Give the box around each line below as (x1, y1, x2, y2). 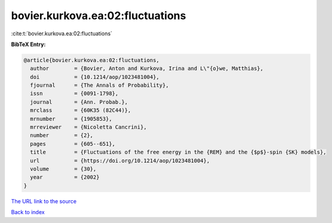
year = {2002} (30, 174, 100, 181)
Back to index (11, 209, 45, 216)
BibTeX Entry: (11, 41, 46, 48)
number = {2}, (30, 132, 94, 139)
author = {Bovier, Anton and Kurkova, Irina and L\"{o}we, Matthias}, (30, 65, 264, 72)
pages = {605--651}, (30, 140, 116, 147)
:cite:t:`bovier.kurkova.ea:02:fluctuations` (11, 30, 113, 37)
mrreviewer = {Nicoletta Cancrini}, (30, 124, 147, 131)
